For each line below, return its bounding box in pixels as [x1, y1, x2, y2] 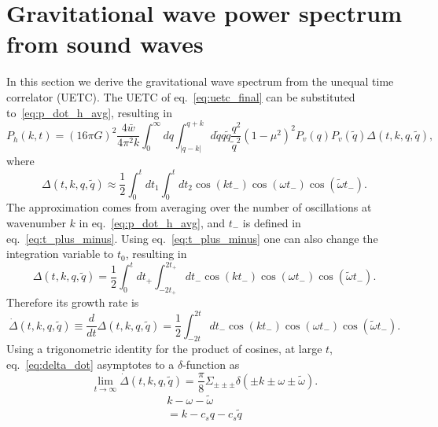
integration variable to [6, 245, 114, 262]
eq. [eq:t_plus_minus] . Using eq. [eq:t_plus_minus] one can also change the [6, 230, 378, 246]
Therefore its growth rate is [6, 294, 139, 311]
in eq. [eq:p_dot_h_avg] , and [79, 214, 226, 230]
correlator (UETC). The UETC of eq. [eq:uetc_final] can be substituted [6, 88, 355, 105]
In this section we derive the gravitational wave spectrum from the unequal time [6, 73, 394, 90]
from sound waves [6, 28, 204, 60]
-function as [182, 355, 240, 372]
